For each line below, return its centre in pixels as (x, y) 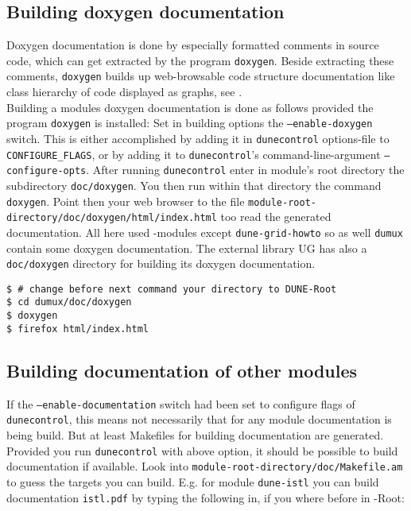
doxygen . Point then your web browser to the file (126, 201)
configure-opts (47, 171)
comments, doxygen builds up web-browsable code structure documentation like (201, 76)
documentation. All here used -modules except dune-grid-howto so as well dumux (205, 232)
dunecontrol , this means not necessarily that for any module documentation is (199, 419)
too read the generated (276, 217)
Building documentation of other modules (182, 370)
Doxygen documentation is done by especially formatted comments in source (193, 45)
